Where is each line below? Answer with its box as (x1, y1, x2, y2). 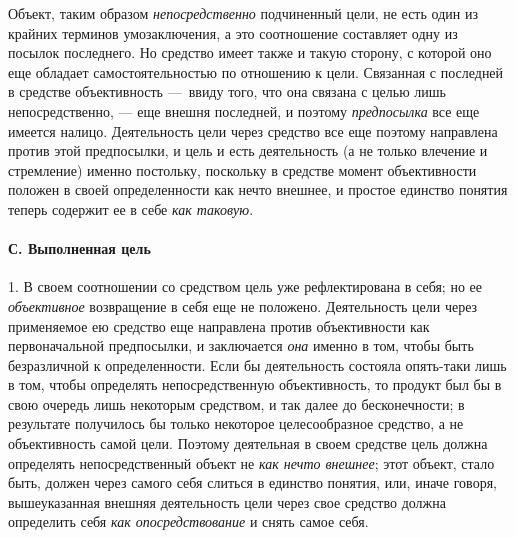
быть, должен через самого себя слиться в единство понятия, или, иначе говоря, (8, 472, 497, 493)
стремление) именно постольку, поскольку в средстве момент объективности (8, 159, 477, 180)
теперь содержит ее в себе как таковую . (8, 198, 254, 219)
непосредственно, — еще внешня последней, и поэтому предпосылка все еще (8, 100, 480, 121)
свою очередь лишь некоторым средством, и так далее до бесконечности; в (8, 393, 465, 414)
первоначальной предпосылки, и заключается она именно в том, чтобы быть (8, 335, 474, 356)
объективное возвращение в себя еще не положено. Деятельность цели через (8, 295, 478, 316)
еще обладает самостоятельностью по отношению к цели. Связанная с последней (8, 61, 504, 82)
